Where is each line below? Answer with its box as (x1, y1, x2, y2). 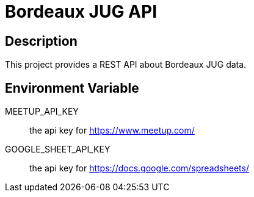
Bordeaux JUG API (5, 1, 157, 22)
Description (5, 33, 78, 49)
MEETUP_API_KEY (5, 106, 79, 117)
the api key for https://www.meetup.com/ (29, 125, 195, 136)
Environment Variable (5, 80, 139, 96)
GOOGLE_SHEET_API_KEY (5, 144, 111, 155)
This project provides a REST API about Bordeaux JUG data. (5, 59, 247, 70)
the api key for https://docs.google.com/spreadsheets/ (29, 163, 249, 174)
